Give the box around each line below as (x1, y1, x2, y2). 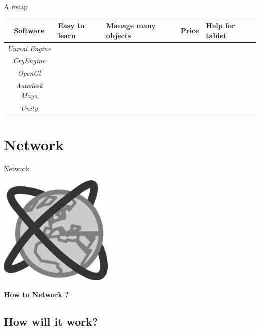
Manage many (106, 20, 156, 31)
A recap (4, 1, 28, 11)
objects (106, 30, 131, 40)
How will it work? (4, 313, 98, 329)
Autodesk (15, 80, 43, 91)
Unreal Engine (7, 43, 51, 53)
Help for (206, 20, 235, 31)
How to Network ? (4, 289, 69, 299)
